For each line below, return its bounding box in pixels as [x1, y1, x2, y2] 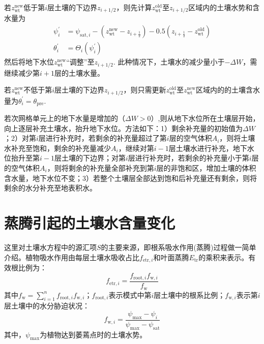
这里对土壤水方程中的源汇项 [4, 241, 97, 252]
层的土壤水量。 [54, 67, 104, 78]
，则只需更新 [123, 84, 166, 95]
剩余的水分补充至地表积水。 [4, 182, 97, 193]
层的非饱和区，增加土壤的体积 [156, 163, 256, 173]
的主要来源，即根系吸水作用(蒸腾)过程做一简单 [101, 241, 256, 252]
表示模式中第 [108, 289, 152, 300]
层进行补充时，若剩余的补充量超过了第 [38, 133, 167, 143]
